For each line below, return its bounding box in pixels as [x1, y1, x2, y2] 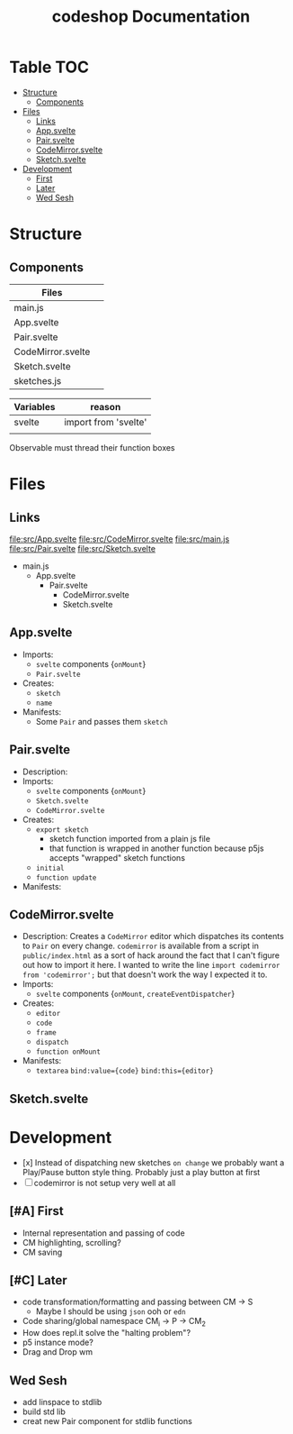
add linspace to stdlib [22, 1396, 102, 1407]
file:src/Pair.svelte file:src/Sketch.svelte [9, 543, 155, 553]
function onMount [35, 1047, 102, 1056]
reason [90, 400, 121, 413]
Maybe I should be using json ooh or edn [35, 1306, 186, 1317]
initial [35, 863, 65, 872]
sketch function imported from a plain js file [49, 833, 211, 844]
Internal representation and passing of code [22, 1228, 186, 1238]
